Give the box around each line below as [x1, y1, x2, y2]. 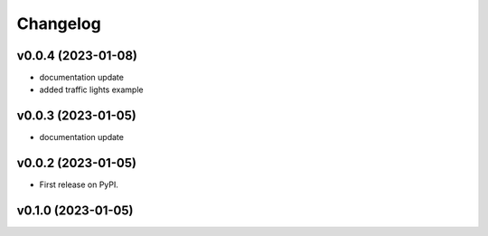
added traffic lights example [39, 84, 144, 95]
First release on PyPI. [39, 179, 119, 190]
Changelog [16, 14, 101, 33]
